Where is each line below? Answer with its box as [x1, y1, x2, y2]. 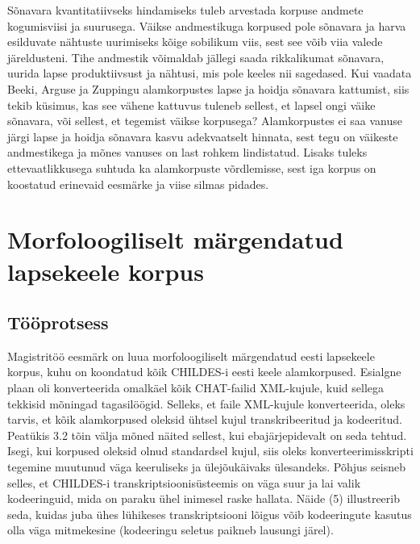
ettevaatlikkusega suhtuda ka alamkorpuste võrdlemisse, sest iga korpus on [7, 159, 376, 176]
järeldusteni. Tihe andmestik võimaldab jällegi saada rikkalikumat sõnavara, [7, 48, 385, 65]
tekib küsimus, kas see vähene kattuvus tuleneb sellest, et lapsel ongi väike [7, 96, 376, 113]
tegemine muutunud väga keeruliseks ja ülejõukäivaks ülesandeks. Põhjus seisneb [7, 458, 405, 475]
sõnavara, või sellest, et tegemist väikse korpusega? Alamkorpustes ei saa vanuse [7, 112, 403, 129]
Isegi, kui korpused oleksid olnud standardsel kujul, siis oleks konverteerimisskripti [7, 442, 414, 459]
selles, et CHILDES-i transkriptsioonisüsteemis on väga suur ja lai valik [7, 474, 361, 491]
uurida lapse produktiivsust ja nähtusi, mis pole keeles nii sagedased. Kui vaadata [7, 65, 412, 82]
